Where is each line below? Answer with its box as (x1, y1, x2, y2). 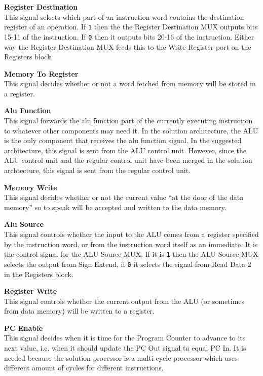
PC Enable (4, 322, 43, 333)
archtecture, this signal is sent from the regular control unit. (4, 165, 191, 176)
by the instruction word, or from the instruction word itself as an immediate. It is (4, 238, 258, 249)
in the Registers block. (4, 268, 73, 279)
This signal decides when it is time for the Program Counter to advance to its (4, 332, 246, 343)
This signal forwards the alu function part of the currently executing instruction (4, 115, 253, 126)
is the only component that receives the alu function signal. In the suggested (4, 135, 242, 146)
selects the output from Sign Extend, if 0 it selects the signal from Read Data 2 (4, 258, 251, 269)
